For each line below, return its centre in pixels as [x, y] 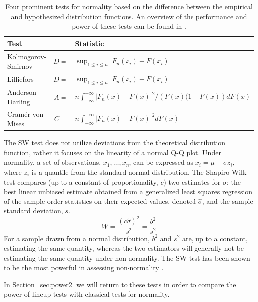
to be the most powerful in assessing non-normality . [84, 267]
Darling [19, 101]
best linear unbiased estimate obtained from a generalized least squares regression [128, 191]
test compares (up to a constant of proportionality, [81, 181]
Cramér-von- [27, 114]
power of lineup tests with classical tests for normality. [87, 294]
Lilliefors [21, 79]
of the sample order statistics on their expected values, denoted [100, 201]
